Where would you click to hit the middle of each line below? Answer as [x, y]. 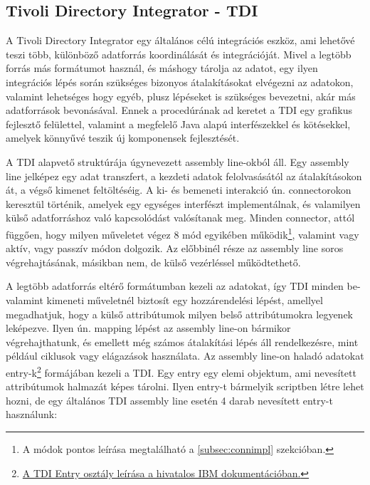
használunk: [32, 414]
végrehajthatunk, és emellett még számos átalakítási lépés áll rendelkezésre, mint [182, 341]
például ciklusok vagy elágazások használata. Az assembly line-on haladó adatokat [185, 356]
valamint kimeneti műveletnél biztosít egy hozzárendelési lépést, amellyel [164, 299]
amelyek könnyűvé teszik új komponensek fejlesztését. [123, 138]
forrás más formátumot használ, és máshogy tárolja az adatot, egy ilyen [162, 68]
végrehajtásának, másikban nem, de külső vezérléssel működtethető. [153, 262]
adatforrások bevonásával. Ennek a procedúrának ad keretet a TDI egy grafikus [179, 110]
